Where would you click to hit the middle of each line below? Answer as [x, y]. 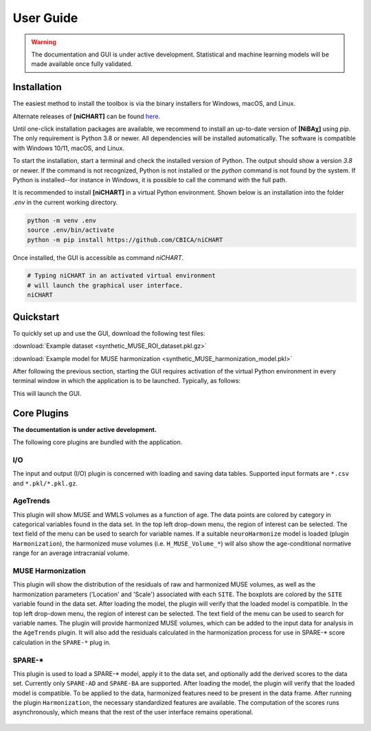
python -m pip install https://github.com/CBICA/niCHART [125, 240]
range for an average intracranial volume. [71, 553]
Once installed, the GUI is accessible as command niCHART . [98, 257]
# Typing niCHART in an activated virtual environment [121, 276]
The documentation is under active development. [85, 429]
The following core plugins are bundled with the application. [98, 442]
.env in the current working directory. [65, 202]
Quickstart [36, 317]
